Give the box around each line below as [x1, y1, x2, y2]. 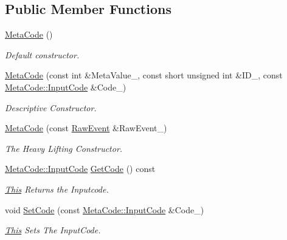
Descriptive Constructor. [5, 101, 97, 114]
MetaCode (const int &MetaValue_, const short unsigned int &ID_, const [5, 69, 283, 81]
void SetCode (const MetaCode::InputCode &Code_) [5, 203, 204, 216]
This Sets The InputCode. [5, 224, 101, 236]
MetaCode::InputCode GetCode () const [5, 162, 156, 175]
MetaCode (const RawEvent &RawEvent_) [5, 122, 167, 134]
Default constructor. [5, 48, 80, 61]
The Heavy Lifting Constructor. [5, 142, 123, 154]
